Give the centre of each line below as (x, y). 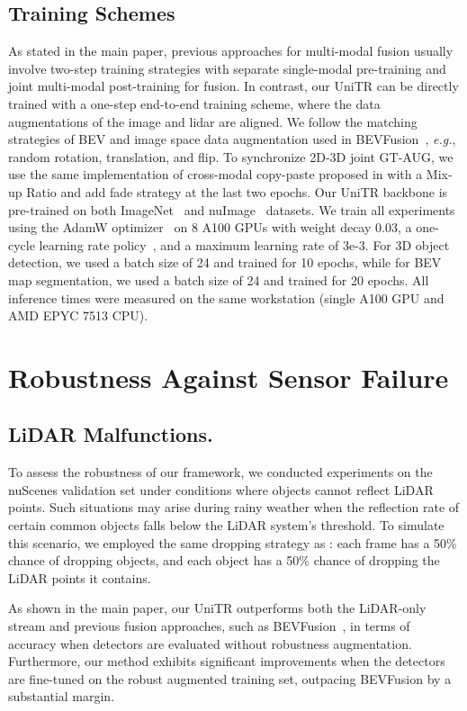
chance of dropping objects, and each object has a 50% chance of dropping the (224, 560)
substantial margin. (62, 696)
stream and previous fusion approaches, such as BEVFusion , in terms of (209, 626)
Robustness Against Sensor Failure (229, 377)
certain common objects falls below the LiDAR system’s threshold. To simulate (226, 525)
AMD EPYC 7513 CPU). (78, 315)
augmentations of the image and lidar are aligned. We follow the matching (213, 121)
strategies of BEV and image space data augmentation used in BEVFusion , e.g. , (232, 139)
